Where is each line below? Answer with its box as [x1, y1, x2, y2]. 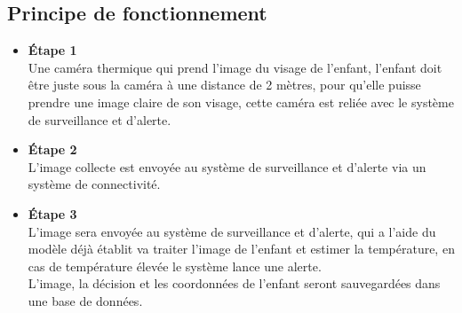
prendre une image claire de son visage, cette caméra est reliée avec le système [28, 92, 454, 111]
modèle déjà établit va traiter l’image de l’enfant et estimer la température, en [28, 239, 455, 258]
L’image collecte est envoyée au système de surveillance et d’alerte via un [28, 157, 426, 176]
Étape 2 [28, 140, 77, 159]
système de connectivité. [28, 175, 161, 193]
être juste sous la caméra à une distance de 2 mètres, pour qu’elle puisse [28, 75, 421, 94]
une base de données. [28, 291, 143, 309]
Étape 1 [28, 41, 77, 59]
